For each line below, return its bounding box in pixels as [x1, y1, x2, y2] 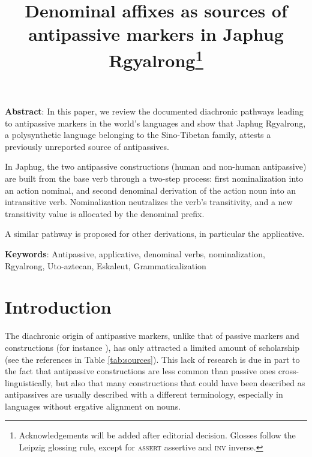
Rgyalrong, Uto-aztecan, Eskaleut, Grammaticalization [5, 259, 206, 272]
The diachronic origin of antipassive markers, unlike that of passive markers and [5, 329, 299, 342]
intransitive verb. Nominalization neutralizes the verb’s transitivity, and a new [5, 196, 293, 208]
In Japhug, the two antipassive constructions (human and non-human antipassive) [5, 160, 307, 173]
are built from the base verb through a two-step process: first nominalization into [5, 172, 304, 185]
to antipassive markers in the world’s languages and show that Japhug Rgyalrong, [5, 116, 306, 129]
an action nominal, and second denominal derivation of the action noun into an [5, 184, 296, 196]
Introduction [5, 294, 112, 319]
